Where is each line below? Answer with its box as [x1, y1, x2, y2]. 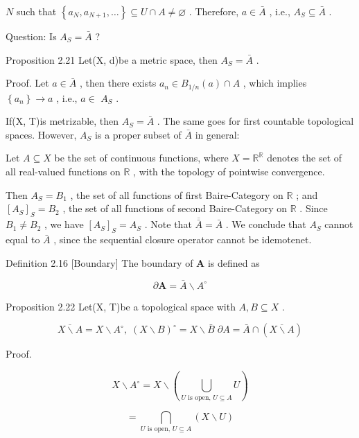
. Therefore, [189, 4, 239, 18]
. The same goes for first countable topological [157, 114, 354, 128]
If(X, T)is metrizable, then [6, 114, 119, 128]
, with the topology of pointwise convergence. [133, 164, 325, 179]
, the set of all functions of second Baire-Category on [62, 201, 288, 216]
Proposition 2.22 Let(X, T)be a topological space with [6, 299, 236, 313]
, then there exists [79, 76, 157, 90]
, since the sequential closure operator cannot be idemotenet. [53, 232, 312, 247]
